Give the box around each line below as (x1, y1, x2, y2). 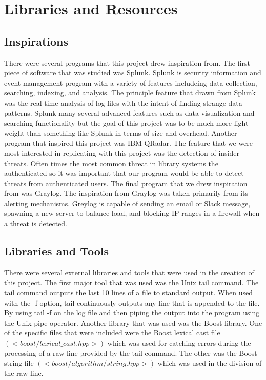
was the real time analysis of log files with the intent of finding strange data (4, 97, 242, 108)
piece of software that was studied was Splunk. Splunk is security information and (4, 67, 261, 78)
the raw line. (4, 367, 44, 378)
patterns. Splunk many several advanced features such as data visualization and (4, 107, 255, 118)
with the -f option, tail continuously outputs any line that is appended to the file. (4, 297, 260, 308)
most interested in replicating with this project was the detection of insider (4, 147, 240, 158)
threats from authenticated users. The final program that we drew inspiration (4, 177, 248, 188)
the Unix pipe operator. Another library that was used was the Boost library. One (4, 317, 262, 328)
